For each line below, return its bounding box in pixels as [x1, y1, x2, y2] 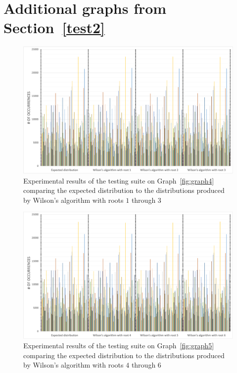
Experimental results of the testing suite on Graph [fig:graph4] [23, 175, 214, 186]
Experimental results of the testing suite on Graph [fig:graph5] [23, 340, 214, 351]
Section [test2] [3, 17, 105, 38]
